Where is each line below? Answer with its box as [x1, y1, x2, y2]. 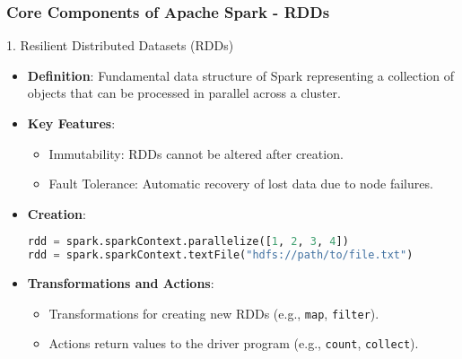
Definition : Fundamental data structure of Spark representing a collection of [27, 66, 455, 84]
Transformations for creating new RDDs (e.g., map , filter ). [48, 303, 379, 322]
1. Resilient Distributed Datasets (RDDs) [6, 36, 234, 55]
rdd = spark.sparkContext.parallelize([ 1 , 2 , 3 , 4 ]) [27, 235, 349, 249]
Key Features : [27, 114, 116, 132]
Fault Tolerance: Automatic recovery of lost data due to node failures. [48, 174, 433, 193]
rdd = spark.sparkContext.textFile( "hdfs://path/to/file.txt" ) [27, 249, 414, 262]
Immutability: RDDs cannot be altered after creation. [48, 144, 344, 162]
